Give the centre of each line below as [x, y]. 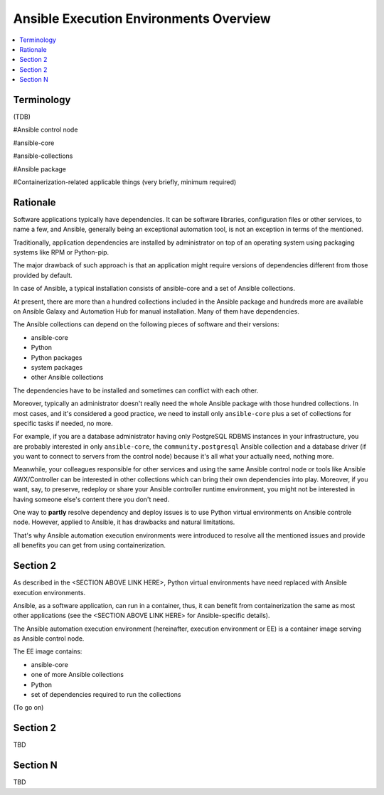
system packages [57, 367]
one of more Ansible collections [78, 675]
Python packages [57, 357]
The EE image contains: [48, 651]
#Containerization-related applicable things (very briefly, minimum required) [125, 182]
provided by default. [43, 275]
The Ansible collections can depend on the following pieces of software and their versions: [146, 324]
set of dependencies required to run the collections [106, 695]
